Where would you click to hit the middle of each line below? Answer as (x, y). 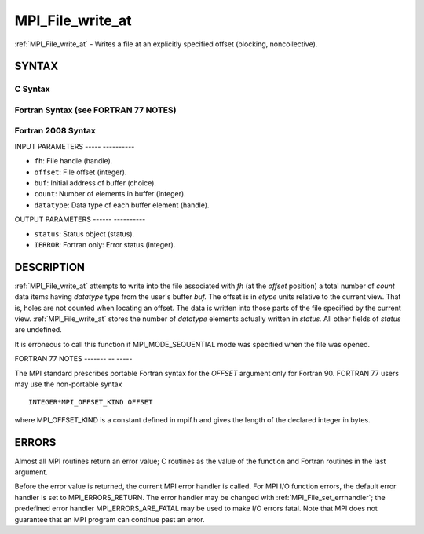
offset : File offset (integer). (80, 172)
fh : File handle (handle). (73, 161)
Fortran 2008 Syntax (55, 131)
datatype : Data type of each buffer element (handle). (122, 205)
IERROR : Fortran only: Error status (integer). (105, 244)
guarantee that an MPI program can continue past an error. (110, 519)
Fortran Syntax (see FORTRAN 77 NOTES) (95, 110)
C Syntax (32, 89)
